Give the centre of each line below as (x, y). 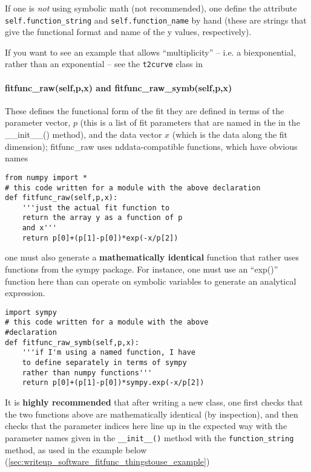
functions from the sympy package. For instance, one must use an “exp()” (142, 269)
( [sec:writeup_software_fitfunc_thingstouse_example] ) (107, 461)
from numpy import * (46, 177)
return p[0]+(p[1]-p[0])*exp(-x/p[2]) (100, 238)
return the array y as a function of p (102, 218)
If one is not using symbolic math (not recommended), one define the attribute (151, 8)
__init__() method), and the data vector (83, 134)
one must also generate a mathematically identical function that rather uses (152, 257)
